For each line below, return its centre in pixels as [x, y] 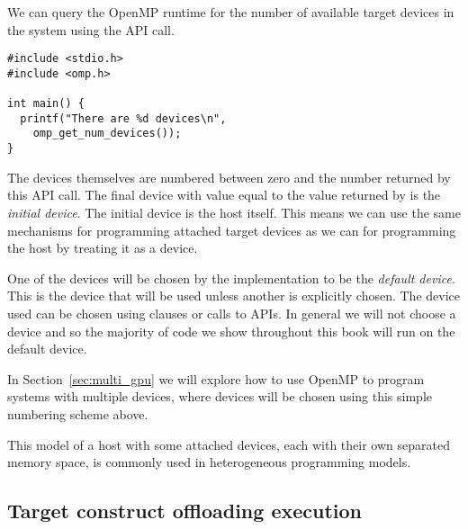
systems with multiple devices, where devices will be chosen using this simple [220, 396]
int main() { [46, 104]
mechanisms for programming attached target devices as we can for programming [232, 230]
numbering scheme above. [78, 413]
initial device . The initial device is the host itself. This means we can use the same [234, 212]
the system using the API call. [91, 29]
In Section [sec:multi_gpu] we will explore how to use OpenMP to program [216, 378]
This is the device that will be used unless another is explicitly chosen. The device [234, 296]
